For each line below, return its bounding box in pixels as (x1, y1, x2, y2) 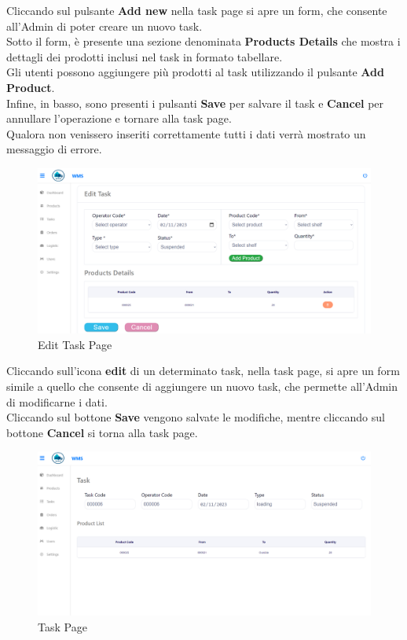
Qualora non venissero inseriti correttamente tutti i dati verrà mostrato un (6, 125, 366, 142)
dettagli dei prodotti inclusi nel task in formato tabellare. (6, 48, 283, 64)
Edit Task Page (38, 336, 112, 352)
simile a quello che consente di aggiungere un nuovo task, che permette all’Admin (6, 378, 398, 395)
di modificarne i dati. (6, 393, 108, 410)
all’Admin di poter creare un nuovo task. (6, 17, 203, 34)
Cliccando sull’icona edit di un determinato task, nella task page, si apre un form (6, 362, 400, 379)
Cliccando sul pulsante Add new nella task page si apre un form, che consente (6, 2, 387, 18)
